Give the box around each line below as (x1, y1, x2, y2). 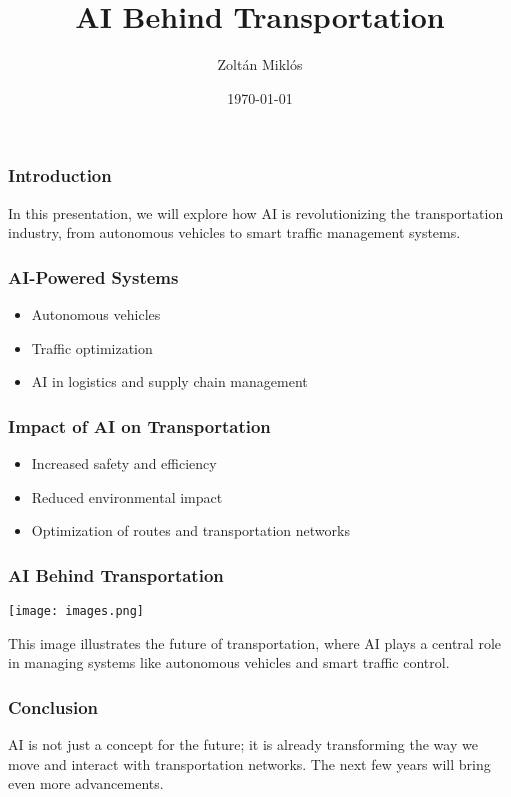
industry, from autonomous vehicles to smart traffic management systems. (8, 222, 461, 243)
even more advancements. (8, 773, 164, 794)
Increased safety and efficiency (31, 453, 217, 474)
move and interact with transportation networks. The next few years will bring (8, 753, 491, 774)
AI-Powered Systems (8, 264, 179, 289)
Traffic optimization (31, 337, 153, 358)
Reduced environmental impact (31, 486, 223, 507)
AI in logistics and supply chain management (31, 371, 308, 392)
